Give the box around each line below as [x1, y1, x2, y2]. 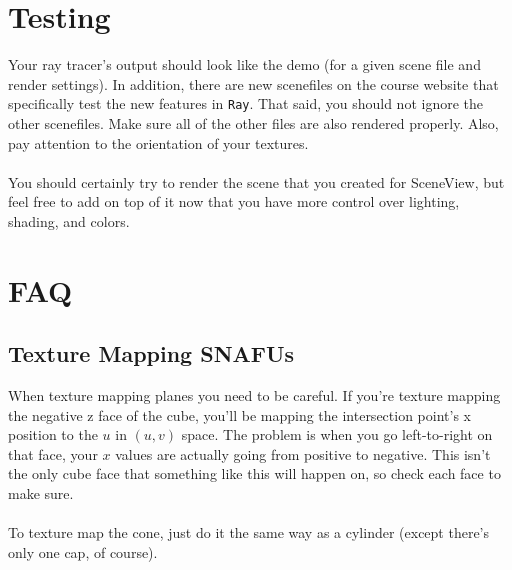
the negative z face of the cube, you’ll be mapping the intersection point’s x [8, 404, 471, 425]
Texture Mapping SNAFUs [8, 338, 295, 369]
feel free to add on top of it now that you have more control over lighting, [8, 191, 460, 212]
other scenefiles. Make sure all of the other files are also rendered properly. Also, [8, 112, 499, 133]
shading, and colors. [8, 210, 130, 231]
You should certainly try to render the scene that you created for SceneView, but [8, 171, 505, 192]
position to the [8, 424, 98, 445]
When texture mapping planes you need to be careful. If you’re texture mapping [8, 385, 501, 406]
